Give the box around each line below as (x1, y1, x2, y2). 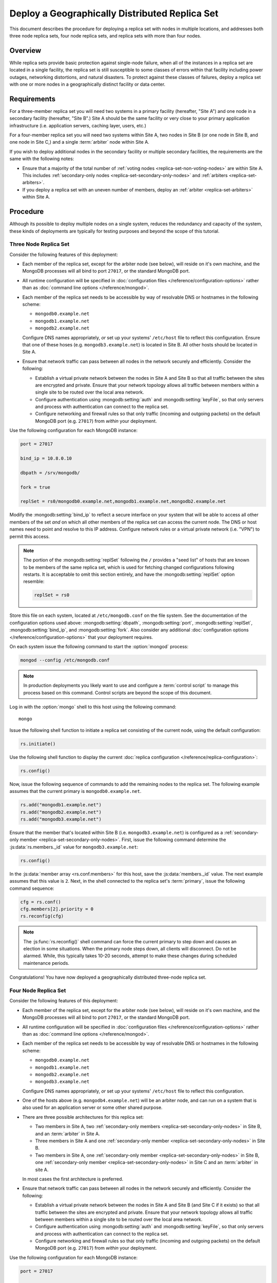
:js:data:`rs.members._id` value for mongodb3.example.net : (9, 844, 138, 850)
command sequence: (9, 885, 54, 891)
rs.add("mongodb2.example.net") (20, 809, 102, 815)
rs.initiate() (20, 741, 56, 747)
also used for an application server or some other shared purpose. (22, 1104, 163, 1111)
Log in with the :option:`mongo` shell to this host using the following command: (9, 704, 176, 710)
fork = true (20, 484, 51, 490)
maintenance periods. (23, 960, 69, 966)
